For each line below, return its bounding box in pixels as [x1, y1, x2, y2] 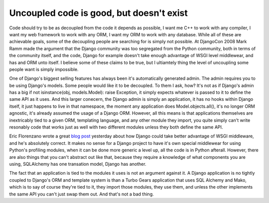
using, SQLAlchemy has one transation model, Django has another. [9, 161, 146, 167]
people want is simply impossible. [9, 66, 79, 72]
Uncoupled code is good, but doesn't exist [9, 7, 188, 18]
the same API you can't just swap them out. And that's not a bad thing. [9, 191, 154, 197]
